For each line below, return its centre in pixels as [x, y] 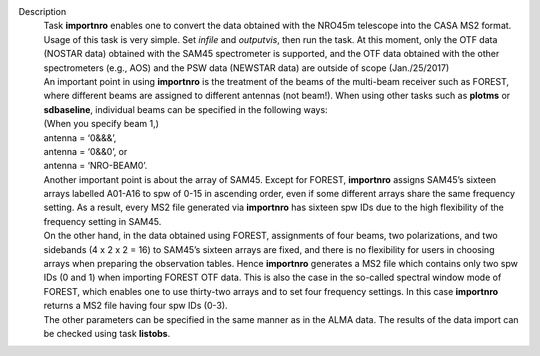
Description [42, 11]
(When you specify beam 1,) [101, 124]
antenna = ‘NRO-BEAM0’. [95, 166]
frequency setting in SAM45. [102, 221]
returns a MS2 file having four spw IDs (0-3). [136, 306]
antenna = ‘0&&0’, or [85, 151]
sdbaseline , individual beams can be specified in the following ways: [186, 109]
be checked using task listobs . [107, 333]
